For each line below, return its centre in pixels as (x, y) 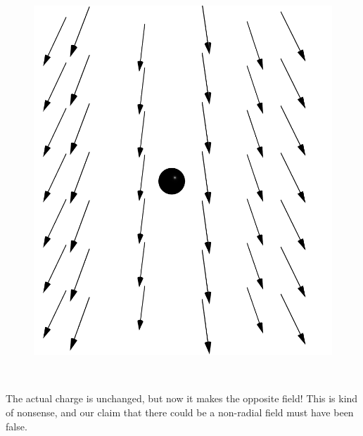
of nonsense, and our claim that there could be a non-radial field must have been (180, 412)
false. (17, 426)
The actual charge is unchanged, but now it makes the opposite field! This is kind (182, 398)
